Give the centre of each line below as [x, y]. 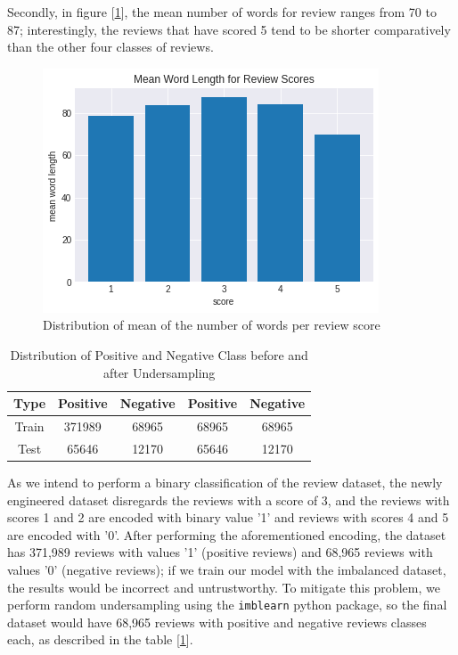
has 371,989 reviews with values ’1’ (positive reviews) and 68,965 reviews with [220, 552]
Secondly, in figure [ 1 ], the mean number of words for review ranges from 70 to [222, 12]
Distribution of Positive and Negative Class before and [159, 354]
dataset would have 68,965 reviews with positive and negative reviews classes [217, 622]
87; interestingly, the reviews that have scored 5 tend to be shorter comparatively [229, 29]
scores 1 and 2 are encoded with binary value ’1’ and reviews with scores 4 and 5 [228, 517]
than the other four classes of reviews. [110, 47]
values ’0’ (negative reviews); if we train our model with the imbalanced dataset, [227, 569]
